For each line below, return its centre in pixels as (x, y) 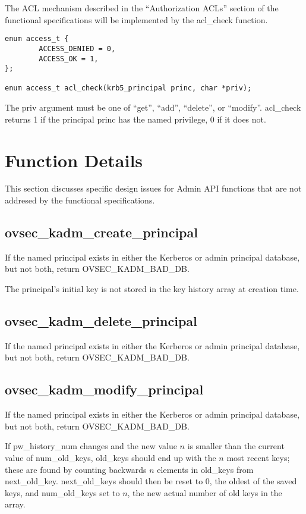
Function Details (74, 160)
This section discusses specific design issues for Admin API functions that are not (153, 188)
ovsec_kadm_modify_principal (104, 389)
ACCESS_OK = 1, (69, 59)
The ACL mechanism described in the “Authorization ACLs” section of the (142, 8)
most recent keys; (258, 457)
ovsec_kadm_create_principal (101, 232)
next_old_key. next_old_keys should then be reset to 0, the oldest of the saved (151, 481)
